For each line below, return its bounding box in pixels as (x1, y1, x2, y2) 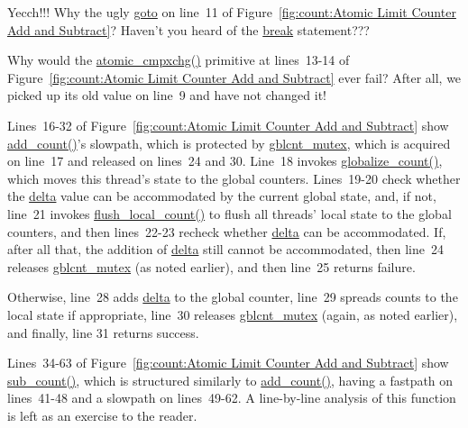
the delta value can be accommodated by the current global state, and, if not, (7, 187, 436, 205)
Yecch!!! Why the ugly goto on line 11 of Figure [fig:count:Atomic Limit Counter (7, 3, 456, 21)
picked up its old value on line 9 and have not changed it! (7, 86, 326, 105)
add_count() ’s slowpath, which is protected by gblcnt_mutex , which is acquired (7, 133, 451, 152)
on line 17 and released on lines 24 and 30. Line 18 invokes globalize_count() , (7, 151, 443, 170)
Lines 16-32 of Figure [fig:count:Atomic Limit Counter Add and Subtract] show (7, 115, 449, 134)
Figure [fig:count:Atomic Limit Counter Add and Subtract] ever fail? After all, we (7, 68, 462, 87)
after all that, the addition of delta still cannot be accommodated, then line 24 (7, 240, 444, 259)
